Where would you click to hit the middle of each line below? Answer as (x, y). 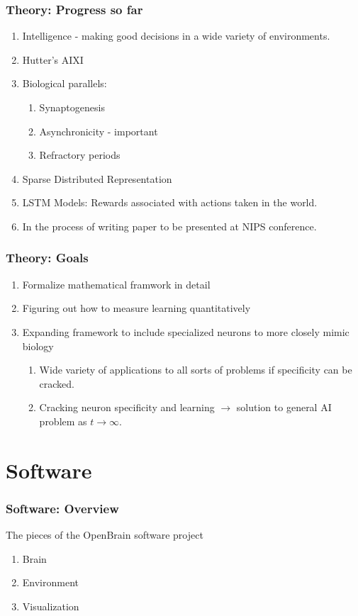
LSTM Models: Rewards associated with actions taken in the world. (170, 202)
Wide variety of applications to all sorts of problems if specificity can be (196, 370)
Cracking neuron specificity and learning (127, 407)
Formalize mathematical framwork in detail (116, 284)
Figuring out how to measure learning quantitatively (136, 308)
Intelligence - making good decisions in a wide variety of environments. (176, 36)
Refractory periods (80, 155)
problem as (63, 421)
